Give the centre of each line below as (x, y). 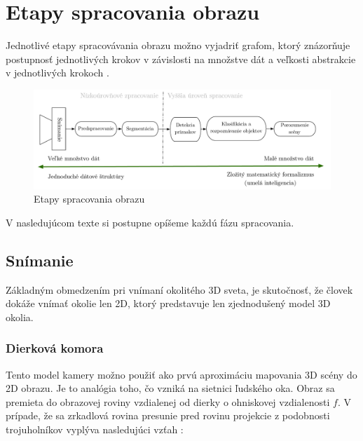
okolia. (20, 317)
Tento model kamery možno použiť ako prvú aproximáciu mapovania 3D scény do (181, 374)
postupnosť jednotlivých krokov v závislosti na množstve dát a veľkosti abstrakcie (181, 59)
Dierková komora (55, 348)
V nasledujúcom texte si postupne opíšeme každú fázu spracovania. (150, 222)
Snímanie (40, 260)
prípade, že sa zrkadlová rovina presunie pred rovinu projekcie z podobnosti (168, 415)
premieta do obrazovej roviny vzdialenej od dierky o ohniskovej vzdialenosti (168, 401)
